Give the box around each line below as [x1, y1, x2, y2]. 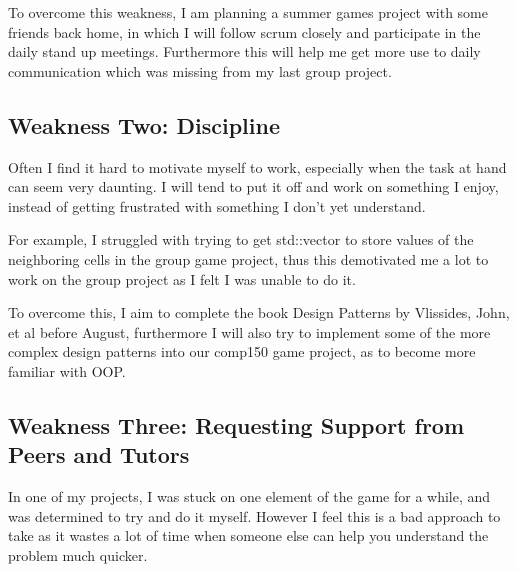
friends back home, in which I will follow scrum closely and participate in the [8, 21, 481, 42]
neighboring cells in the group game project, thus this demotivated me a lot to [8, 248, 489, 269]
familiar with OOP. [8, 360, 126, 381]
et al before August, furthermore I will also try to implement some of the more [8, 321, 491, 342]
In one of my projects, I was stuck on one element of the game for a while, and [8, 486, 491, 507]
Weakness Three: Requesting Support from [8, 409, 465, 440]
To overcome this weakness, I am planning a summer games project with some [8, 2, 488, 22]
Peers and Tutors [8, 439, 190, 470]
